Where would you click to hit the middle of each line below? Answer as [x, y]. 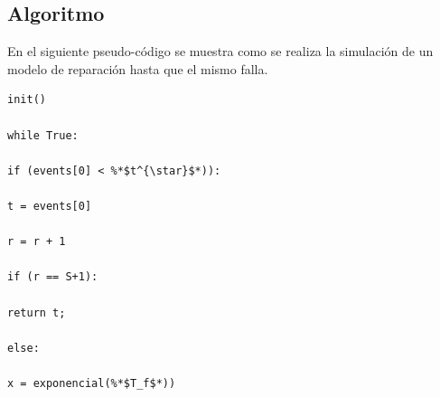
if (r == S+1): [53, 277]
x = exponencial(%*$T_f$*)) [92, 383]
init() [27, 100]
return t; [37, 312]
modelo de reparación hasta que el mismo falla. [138, 68]
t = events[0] [50, 206]
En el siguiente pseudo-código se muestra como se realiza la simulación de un [220, 51]
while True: [43, 135]
